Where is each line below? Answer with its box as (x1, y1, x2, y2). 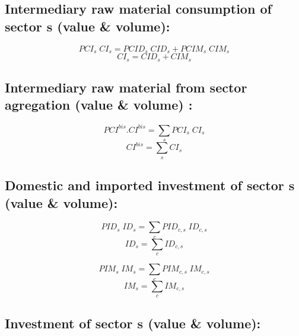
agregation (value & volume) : (5, 95, 193, 114)
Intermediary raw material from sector (5, 78, 247, 96)
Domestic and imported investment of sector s (5, 176, 295, 194)
